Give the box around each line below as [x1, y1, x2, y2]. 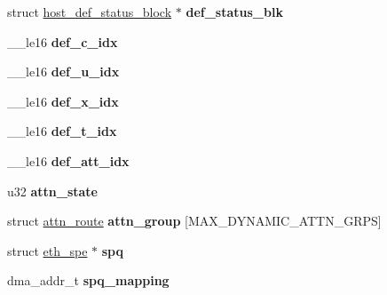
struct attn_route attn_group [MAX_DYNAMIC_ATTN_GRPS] [7, 211, 382, 230]
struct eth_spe [7, 241, 88, 259]
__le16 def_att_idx [7, 151, 130, 170]
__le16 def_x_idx [7, 92, 119, 110]
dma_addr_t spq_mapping [7, 271, 170, 290]
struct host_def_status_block [7, 3, 172, 20]
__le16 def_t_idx [7, 122, 117, 140]
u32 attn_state [7, 181, 98, 200]
